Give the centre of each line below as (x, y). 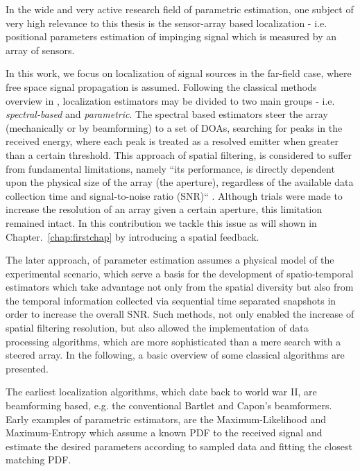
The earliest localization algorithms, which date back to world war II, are (161, 392)
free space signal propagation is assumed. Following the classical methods (161, 86)
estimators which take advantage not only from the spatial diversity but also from (180, 287)
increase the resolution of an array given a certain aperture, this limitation (164, 209)
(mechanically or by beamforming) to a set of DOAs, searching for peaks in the (174, 127)
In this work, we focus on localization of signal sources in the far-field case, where (179, 73)
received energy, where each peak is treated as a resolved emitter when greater (172, 141)
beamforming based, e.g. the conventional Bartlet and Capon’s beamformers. (169, 405)
